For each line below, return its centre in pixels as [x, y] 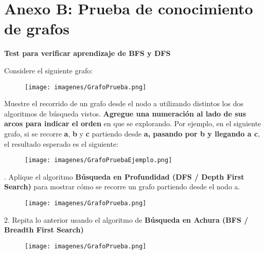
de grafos [37, 28]
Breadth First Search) [44, 230]
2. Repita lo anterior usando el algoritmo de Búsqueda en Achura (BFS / [126, 219]
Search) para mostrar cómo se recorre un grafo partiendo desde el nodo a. [122, 187]
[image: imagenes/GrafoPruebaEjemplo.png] [99, 160]
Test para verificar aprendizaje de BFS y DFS [87, 53]
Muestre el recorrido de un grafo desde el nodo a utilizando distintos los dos [124, 103]
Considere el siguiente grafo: [49, 70]
